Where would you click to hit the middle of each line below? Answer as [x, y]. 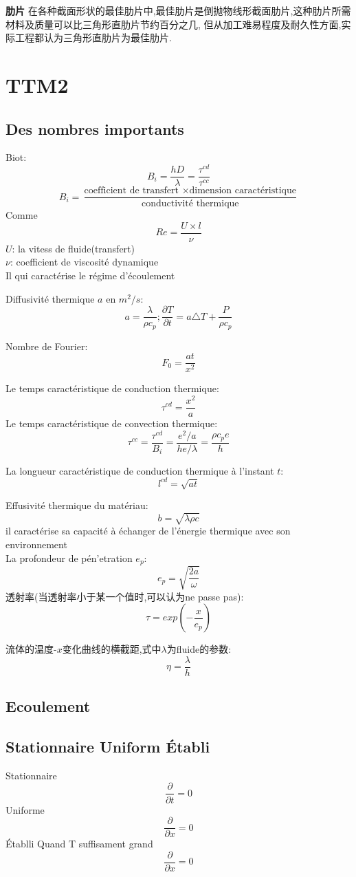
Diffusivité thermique [50, 298]
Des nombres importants [95, 128]
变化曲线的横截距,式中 [112, 649]
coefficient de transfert [131, 191]
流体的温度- [31, 649]
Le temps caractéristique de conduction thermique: [112, 388]
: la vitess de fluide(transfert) [73, 248]
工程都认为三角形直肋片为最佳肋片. [93, 37]
